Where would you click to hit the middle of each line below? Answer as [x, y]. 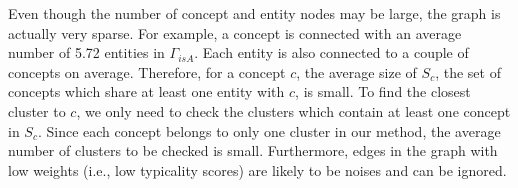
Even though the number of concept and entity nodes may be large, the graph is [254, 13]
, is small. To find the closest [383, 91]
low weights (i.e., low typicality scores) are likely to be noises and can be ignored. [257, 169]
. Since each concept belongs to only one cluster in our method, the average [269, 130]
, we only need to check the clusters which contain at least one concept [293, 110]
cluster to [37, 110]
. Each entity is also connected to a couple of [331, 52]
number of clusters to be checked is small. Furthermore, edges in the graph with [253, 150]
